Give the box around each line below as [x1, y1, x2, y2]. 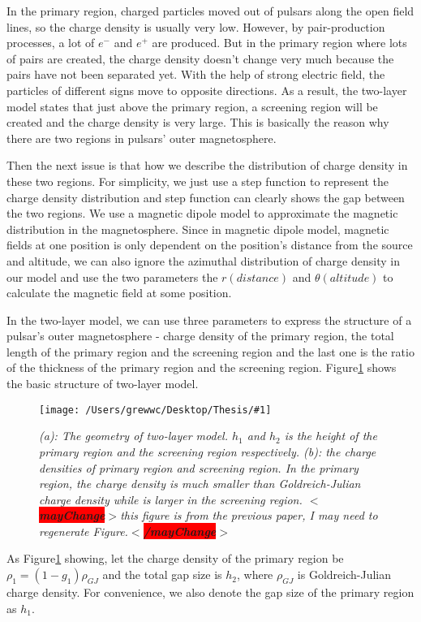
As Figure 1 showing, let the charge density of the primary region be [6, 550, 344, 567]
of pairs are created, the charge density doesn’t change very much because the [6, 50, 394, 67]
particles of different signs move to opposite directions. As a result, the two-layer [6, 81, 407, 98]
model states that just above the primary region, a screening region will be [6, 97, 378, 114]
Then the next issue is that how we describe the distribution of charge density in [6, 157, 408, 174]
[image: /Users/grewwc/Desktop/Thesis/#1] [39, 404, 272, 416]
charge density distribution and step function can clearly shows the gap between [6, 188, 405, 205]
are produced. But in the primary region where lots [152, 34, 407, 51]
